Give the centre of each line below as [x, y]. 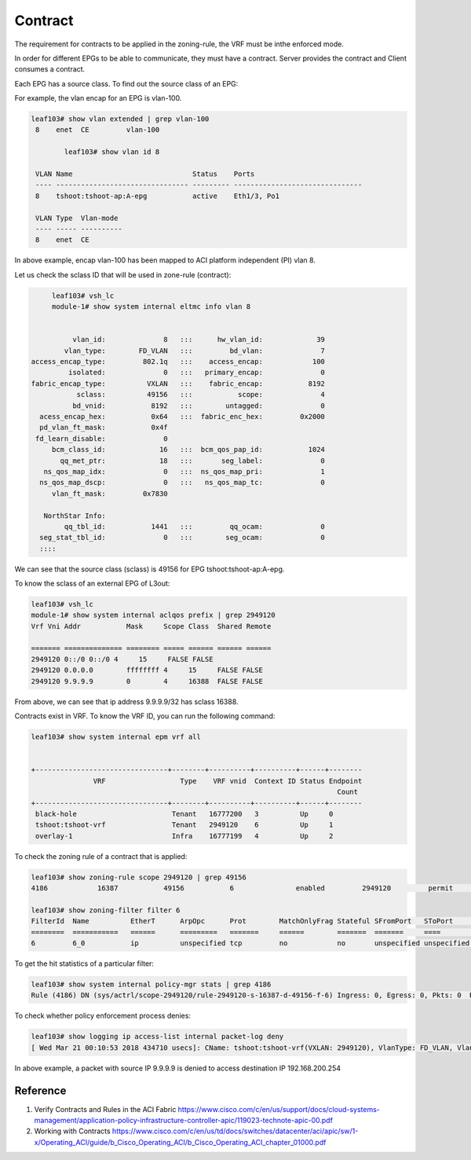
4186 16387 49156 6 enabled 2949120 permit [242, 888]
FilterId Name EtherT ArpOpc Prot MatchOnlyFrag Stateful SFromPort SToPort [242, 921]
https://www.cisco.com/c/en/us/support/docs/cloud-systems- [279, 1109]
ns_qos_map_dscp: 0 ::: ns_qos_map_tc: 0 [183, 483]
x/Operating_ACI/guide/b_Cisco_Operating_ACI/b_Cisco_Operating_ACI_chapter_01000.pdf [180, 1142]
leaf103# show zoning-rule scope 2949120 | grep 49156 [139, 877]
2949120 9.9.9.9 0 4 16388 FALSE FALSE [147, 681]
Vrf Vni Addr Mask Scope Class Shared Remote [151, 626]
